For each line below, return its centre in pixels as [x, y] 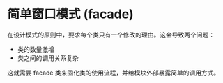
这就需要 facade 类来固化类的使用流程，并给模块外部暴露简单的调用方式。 [114, 73]
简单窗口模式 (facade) [70, 14]
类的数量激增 [36, 49]
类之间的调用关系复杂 [48, 58]
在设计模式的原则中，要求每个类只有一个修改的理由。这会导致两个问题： [111, 35]
